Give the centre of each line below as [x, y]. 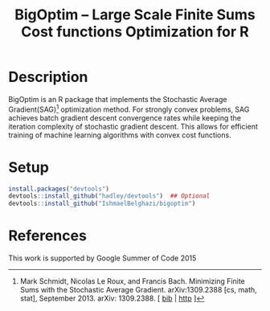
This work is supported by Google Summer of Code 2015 [102, 258]
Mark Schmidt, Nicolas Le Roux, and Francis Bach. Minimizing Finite [132, 281]
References [47, 236]
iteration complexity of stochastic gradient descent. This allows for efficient [133, 126]
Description [48, 77]
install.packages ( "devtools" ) [59, 189]
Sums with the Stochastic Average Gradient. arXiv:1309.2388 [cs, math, [138, 290]
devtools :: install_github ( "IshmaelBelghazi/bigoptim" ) [102, 204]
